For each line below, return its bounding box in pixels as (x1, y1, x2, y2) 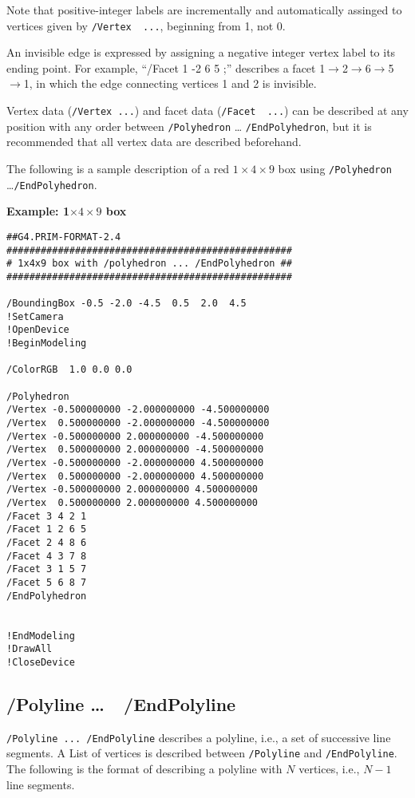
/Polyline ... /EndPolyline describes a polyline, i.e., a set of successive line (6, 729, 391, 745)
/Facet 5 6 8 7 (6, 576, 87, 588)
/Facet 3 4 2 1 (6, 510, 87, 522)
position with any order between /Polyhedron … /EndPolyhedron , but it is (6, 117, 372, 134)
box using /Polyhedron (278, 160, 392, 176)
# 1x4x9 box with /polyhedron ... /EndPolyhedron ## (6, 258, 292, 270)
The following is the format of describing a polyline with (6, 760, 283, 777)
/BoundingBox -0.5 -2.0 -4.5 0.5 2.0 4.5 (6, 298, 247, 310)
